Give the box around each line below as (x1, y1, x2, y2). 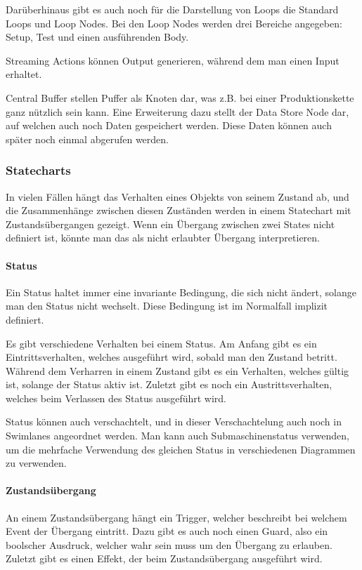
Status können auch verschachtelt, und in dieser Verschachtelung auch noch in (6, 414, 342, 429)
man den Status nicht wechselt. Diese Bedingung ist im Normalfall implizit (6, 298, 328, 313)
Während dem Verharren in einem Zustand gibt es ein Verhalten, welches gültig (6, 363, 349, 378)
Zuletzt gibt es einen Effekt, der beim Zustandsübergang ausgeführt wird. (6, 551, 323, 566)
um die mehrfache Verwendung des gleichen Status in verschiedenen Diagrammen (6, 442, 356, 456)
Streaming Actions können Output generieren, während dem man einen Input (6, 53, 340, 67)
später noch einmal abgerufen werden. (6, 131, 169, 146)
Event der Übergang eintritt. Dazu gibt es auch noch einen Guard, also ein (6, 524, 328, 538)
